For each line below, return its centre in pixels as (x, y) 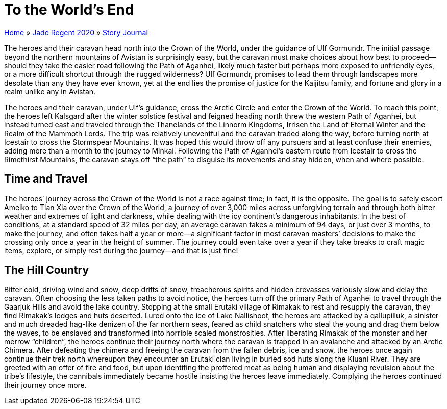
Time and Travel (46, 179)
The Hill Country (47, 270)
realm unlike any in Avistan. (50, 91)
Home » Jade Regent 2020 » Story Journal (76, 32)
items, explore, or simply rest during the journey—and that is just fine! (121, 250)
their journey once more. (45, 385)
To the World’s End (69, 10)
